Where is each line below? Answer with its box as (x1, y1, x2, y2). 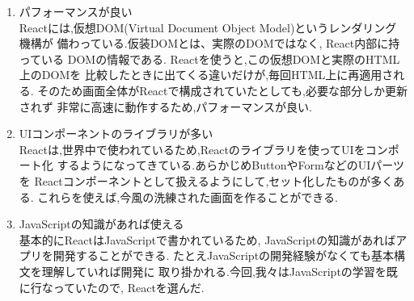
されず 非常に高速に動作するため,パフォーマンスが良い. (19, 98, 312, 115)
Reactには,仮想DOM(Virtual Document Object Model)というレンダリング (19, 19, 397, 36)
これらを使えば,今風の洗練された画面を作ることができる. (37, 188, 338, 205)
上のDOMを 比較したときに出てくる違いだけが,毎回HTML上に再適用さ (19, 66, 394, 83)
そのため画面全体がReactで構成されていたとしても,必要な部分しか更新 (37, 82, 408, 98)
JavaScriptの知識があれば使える (19, 215, 184, 232)
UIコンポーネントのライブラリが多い (19, 125, 213, 142)
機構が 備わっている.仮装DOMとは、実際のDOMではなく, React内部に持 (19, 35, 400, 52)
